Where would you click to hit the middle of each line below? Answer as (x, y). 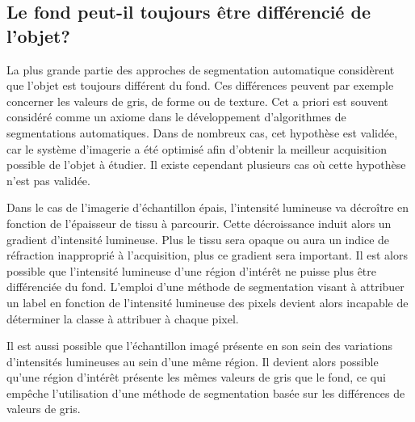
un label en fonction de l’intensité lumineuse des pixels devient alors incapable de (207, 302)
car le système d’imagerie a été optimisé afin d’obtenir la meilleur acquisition (197, 148)
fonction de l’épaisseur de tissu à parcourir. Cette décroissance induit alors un (199, 223)
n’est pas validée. (48, 180)
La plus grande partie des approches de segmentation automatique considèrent (201, 69)
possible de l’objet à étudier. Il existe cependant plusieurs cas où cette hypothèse (206, 165)
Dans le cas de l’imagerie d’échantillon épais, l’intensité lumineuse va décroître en (208, 207)
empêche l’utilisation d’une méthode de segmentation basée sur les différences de (206, 392)
